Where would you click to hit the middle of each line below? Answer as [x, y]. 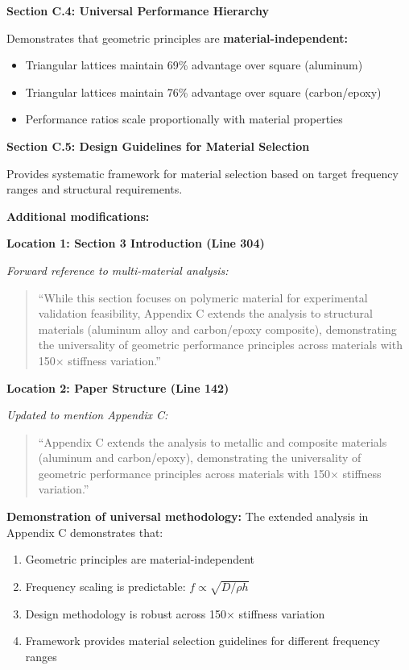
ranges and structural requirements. [95, 189]
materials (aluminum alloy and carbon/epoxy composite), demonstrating [217, 329]
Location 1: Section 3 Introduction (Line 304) [136, 243]
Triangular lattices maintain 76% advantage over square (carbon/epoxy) [203, 92]
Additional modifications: [78, 216]
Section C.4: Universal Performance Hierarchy [138, 10]
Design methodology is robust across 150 [126, 613]
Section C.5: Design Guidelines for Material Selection [158, 146]
